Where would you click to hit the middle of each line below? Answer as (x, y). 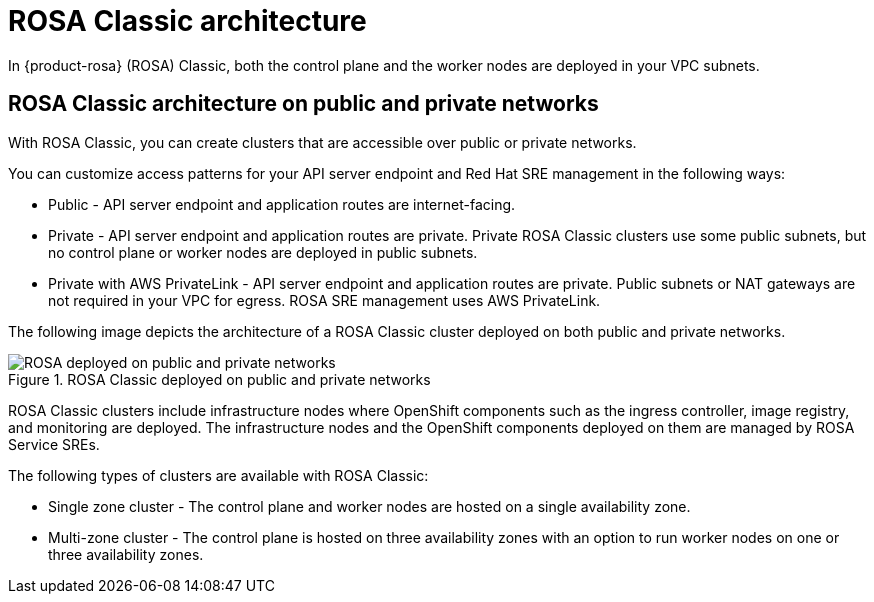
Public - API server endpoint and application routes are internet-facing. (282, 204)
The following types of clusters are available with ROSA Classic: (218, 475)
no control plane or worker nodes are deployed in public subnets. (263, 252)
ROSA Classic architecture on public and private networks (303, 104)
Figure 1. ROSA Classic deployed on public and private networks (219, 379)
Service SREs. (54, 444)
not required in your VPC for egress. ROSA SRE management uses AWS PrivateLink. (324, 300)
